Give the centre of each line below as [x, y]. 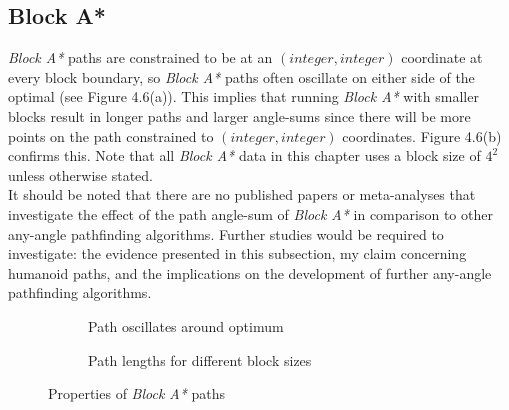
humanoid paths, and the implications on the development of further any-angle [250, 272]
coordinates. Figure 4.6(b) [422, 135]
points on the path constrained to [111, 135]
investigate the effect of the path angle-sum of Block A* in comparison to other [250, 213]
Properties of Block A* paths [137, 393]
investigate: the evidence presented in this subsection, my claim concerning [237, 253]
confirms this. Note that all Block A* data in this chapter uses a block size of [244, 155]
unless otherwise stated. [80, 174]
